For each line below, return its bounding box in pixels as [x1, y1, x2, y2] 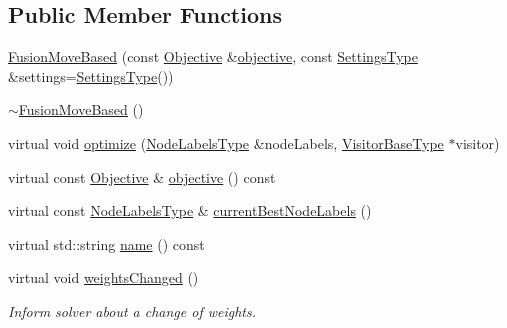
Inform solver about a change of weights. [8, 300, 257, 321]
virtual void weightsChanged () [8, 267, 199, 288]
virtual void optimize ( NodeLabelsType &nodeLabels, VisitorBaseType [8, 132, 444, 153]
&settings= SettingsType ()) [8, 65, 174, 86]
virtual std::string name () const [8, 233, 205, 254]
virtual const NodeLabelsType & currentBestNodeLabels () [8, 200, 372, 221]
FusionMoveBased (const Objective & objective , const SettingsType [8, 46, 418, 67]
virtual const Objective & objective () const [8, 166, 276, 187]
